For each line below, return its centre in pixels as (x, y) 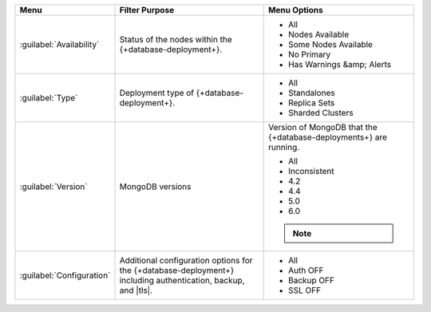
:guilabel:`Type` (49, 98)
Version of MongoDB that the (323, 127)
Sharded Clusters (321, 113)
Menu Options (295, 10)
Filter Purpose (147, 10)
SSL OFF (304, 290)
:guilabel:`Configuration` (65, 275)
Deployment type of (157, 93)
